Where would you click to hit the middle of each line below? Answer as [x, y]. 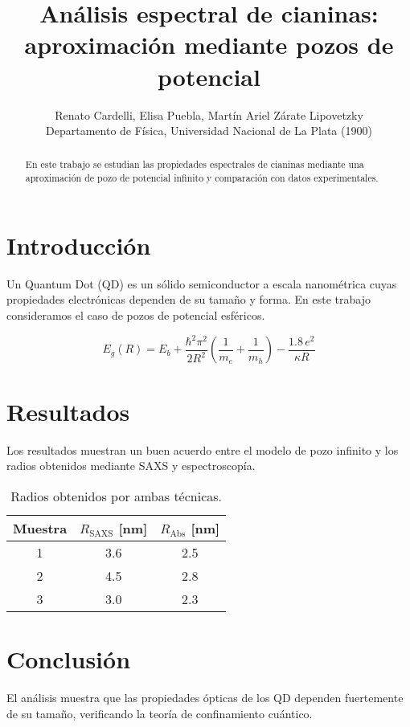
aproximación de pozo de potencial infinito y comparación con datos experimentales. [202, 178]
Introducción [79, 245]
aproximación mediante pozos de [209, 45]
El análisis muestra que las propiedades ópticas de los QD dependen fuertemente [205, 697]
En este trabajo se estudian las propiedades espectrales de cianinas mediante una [195, 164]
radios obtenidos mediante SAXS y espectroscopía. [131, 466]
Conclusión [69, 658]
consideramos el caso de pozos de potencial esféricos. [136, 314]
